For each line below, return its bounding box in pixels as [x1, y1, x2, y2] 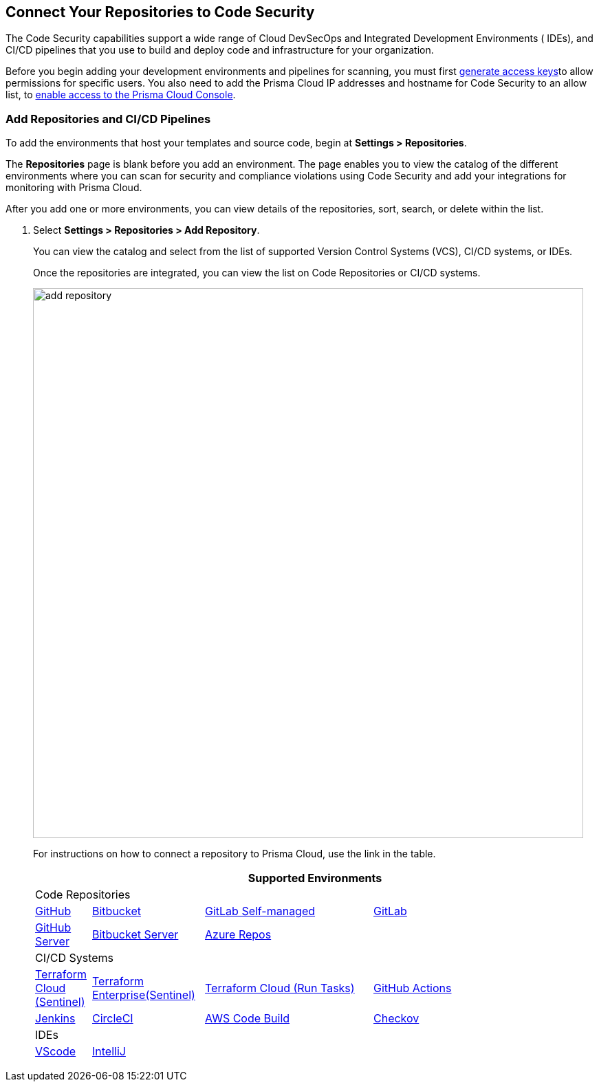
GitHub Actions [373, 981, 452, 996]
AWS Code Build [205, 1011, 290, 1026]
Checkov [373, 1011, 420, 1026]
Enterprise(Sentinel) [92, 988, 195, 1002]
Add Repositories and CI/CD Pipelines [6, 111, 211, 126]
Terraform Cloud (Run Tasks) [205, 981, 355, 996]
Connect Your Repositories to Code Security [6, 3, 315, 21]
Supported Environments [248, 871, 382, 886]
